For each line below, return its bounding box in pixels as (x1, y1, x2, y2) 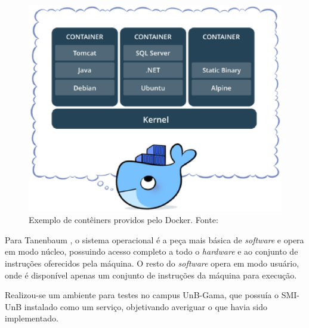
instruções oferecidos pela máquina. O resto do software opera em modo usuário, (5, 256, 299, 269)
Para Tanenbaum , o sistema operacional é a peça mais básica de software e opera (5, 233, 304, 246)
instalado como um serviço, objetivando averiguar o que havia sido (24, 300, 267, 312)
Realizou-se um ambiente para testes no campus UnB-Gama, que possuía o (5, 289, 279, 301)
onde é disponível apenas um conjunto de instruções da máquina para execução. (5, 268, 297, 281)
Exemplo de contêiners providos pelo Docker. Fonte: (29, 213, 218, 226)
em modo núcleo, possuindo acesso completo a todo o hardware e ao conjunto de (5, 245, 298, 258)
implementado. (5, 312, 58, 324)
